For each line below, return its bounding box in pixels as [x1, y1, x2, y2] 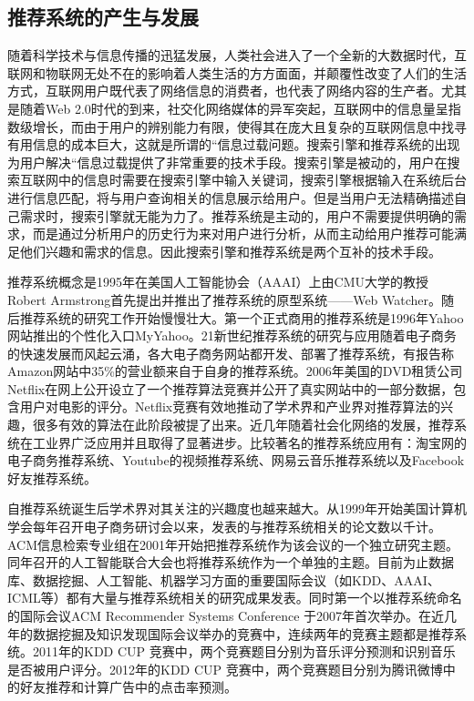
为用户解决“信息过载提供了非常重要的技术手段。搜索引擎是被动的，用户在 [7, 152, 448, 171]
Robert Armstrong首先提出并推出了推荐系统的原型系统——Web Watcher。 [7, 290, 442, 309]
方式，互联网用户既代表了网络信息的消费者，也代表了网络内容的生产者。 [7, 81, 441, 100]
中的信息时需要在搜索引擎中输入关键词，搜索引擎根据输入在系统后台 [57, 170, 467, 189]
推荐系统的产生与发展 [7, 3, 199, 31]
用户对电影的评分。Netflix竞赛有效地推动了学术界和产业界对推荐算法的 [19, 397, 441, 416]
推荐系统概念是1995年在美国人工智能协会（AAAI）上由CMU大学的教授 [7, 272, 428, 291]
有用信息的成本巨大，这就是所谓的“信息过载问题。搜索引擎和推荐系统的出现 [7, 135, 460, 154]
